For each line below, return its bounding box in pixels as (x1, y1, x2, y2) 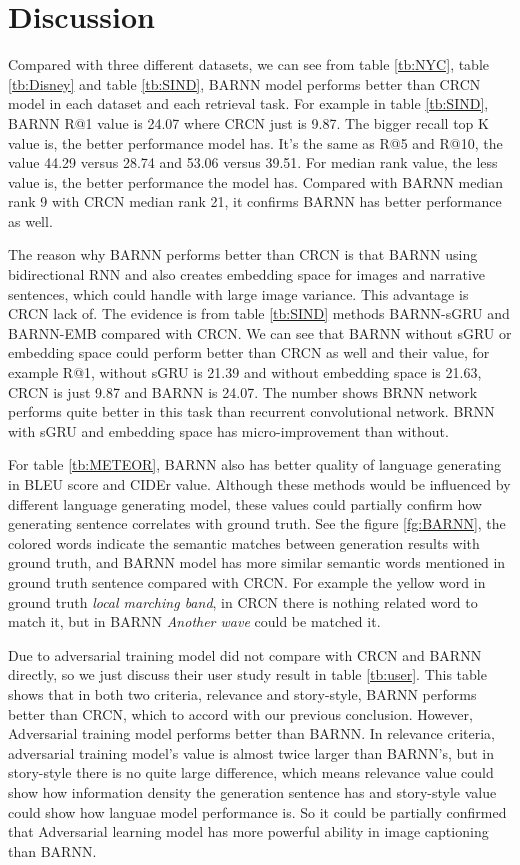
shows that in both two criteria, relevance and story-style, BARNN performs (8, 683, 477, 704)
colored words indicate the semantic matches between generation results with (8, 532, 480, 553)
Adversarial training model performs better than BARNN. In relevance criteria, (8, 723, 496, 744)
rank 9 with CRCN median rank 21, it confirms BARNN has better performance (8, 191, 502, 212)
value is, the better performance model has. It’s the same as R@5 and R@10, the (8, 132, 503, 153)
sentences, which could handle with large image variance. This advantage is (8, 283, 469, 304)
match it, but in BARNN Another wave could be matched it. (8, 611, 381, 632)
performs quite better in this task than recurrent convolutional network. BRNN (8, 401, 495, 422)
